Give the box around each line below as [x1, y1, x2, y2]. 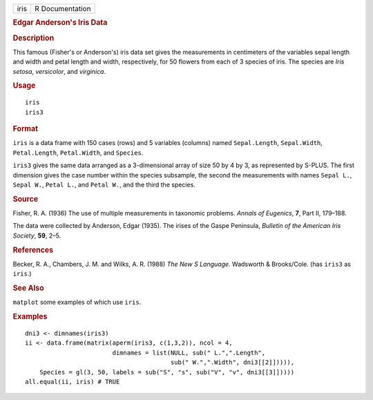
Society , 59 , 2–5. [12, 231, 61, 240]
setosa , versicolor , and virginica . [12, 67, 106, 75]
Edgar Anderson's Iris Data [12, 18, 108, 28]
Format [12, 124, 38, 134]
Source [12, 194, 39, 204]
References [12, 245, 54, 255]
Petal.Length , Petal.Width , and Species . [12, 149, 144, 157]
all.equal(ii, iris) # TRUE [25, 377, 120, 385]
